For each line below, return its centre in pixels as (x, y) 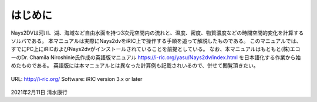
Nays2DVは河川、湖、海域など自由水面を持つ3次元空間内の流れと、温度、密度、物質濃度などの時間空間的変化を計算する (157, 33)
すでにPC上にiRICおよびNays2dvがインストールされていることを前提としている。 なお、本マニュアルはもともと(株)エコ (156, 49)
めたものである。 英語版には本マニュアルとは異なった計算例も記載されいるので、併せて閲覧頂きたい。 (135, 66)
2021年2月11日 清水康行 (39, 92)
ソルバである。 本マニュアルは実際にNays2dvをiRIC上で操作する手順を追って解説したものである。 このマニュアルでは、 (156, 40)
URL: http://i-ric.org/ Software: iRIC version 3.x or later (77, 79)
